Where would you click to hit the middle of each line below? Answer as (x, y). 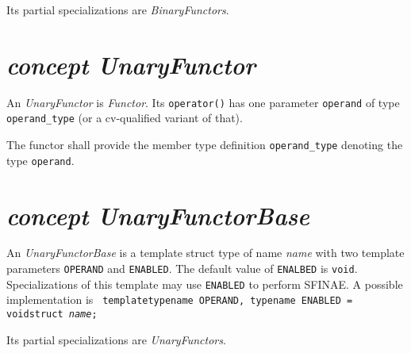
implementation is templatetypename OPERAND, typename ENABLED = (180, 299)
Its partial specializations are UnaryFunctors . (116, 339)
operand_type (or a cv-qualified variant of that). (125, 118)
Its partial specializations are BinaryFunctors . (118, 10)
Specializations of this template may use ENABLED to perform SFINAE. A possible (205, 284)
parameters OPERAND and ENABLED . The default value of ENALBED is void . (182, 269)
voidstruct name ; (52, 315)
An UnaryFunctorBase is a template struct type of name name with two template (205, 253)
